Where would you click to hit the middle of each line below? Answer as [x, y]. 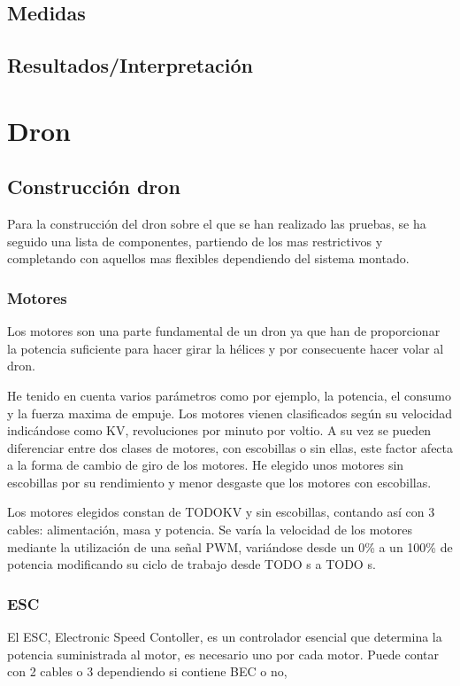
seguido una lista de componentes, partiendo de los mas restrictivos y [195, 241]
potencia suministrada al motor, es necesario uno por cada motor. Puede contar [223, 654]
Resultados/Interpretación [130, 65]
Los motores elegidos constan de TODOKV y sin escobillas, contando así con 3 [221, 512]
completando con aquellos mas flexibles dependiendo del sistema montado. [208, 258]
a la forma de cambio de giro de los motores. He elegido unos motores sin [206, 465]
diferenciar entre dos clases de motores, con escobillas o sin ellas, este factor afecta [230, 447]
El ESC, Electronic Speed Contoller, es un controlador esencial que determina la [225, 637]
